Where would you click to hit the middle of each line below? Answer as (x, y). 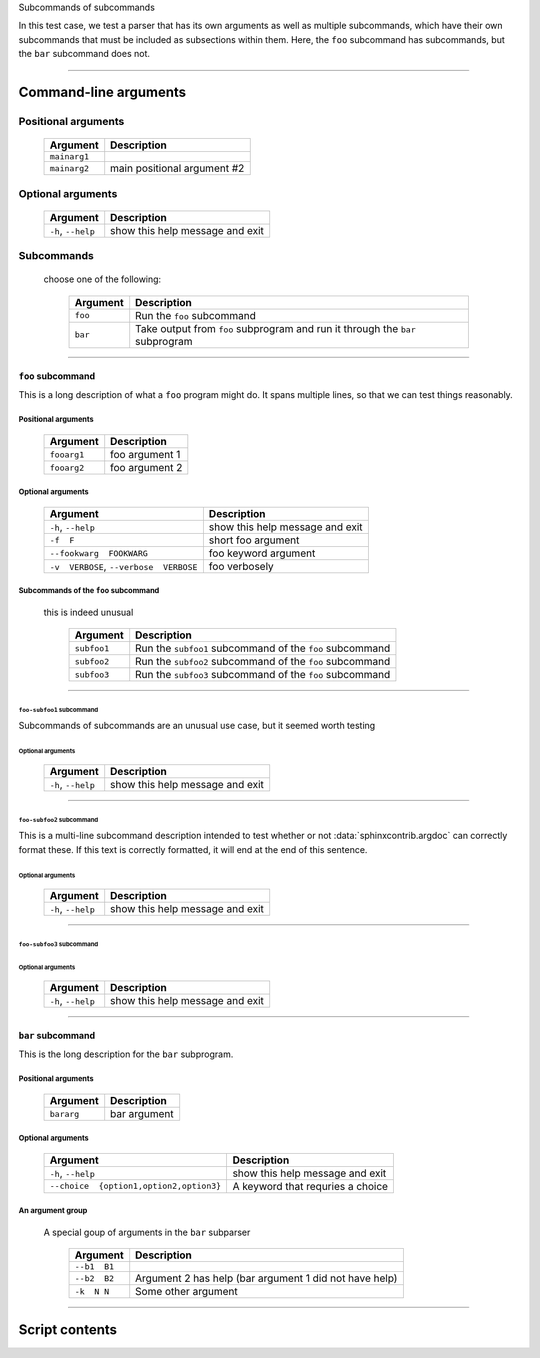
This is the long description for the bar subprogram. (126, 1054)
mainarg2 (69, 168)
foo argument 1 (145, 455)
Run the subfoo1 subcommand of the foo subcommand (263, 648)
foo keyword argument (262, 553)
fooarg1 (67, 454)
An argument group (53, 1211)
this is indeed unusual (88, 612)
